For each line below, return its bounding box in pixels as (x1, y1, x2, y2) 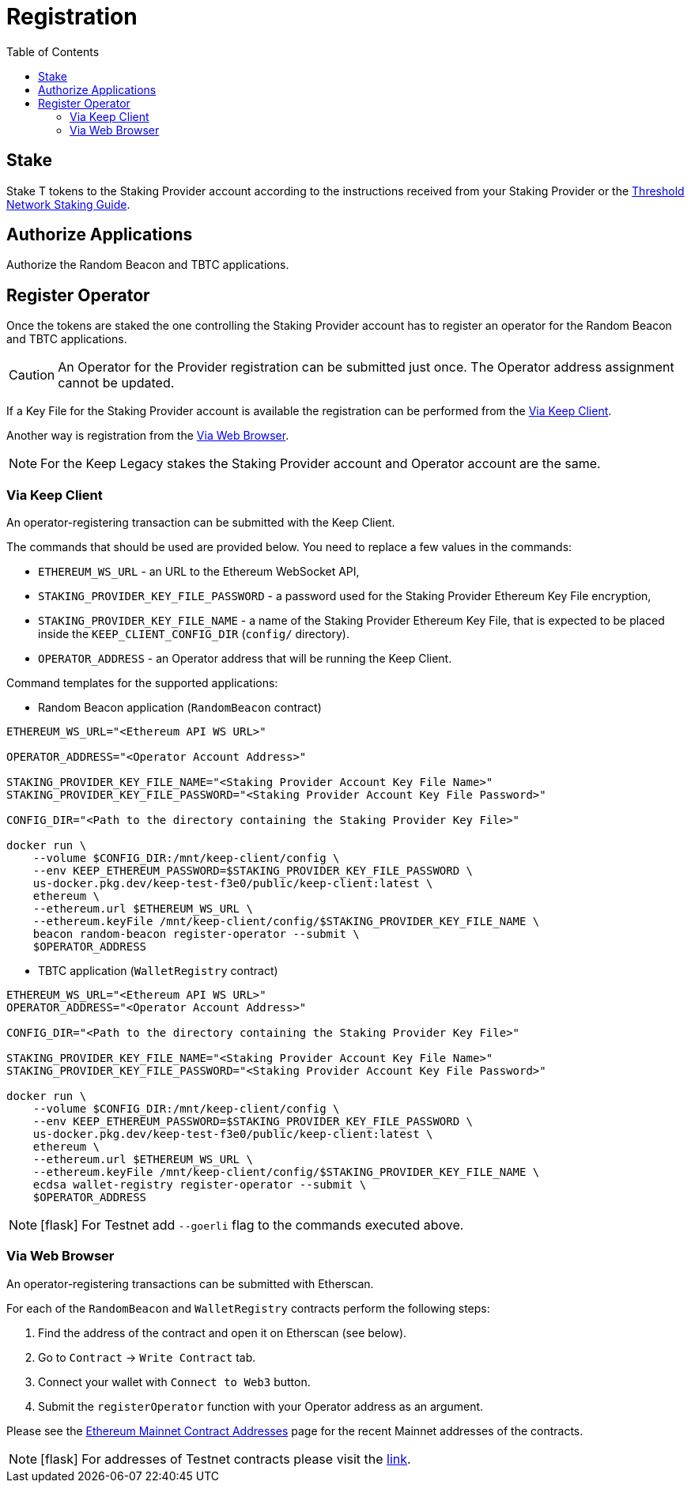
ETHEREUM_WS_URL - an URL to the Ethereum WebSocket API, (38, 565, 360, 579)
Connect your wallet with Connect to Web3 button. (38, 1374, 311, 1389)
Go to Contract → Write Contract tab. (38, 1350, 256, 1364)
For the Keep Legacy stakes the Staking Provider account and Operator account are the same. (40, 455, 601, 472)
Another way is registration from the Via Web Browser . (6, 429, 289, 443)
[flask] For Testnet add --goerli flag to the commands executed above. (40, 1217, 464, 1234)
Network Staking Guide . (6, 197, 130, 211)
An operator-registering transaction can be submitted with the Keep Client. (6, 516, 395, 530)
